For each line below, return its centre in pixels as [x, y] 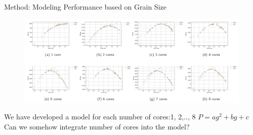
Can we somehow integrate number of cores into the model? [97, 126]
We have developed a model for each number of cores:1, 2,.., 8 [100, 117]
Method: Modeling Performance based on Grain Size [85, 7]
